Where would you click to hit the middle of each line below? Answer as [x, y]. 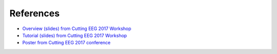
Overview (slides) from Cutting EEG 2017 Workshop [77, 29]
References [35, 13]
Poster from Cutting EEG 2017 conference [66, 43]
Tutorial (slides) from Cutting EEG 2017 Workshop [75, 35]
